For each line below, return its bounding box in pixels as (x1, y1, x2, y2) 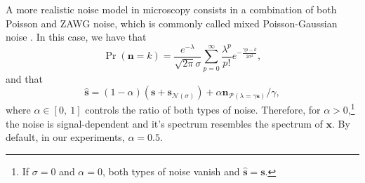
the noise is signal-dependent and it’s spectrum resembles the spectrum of (6, 116, 323, 130)
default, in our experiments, (6, 130, 125, 144)
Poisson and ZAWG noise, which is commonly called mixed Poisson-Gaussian (6, 15, 338, 30)
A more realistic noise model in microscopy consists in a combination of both (6, 2, 337, 16)
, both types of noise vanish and (102, 163, 240, 178)
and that (6, 71, 43, 86)
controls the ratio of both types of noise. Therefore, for (85, 102, 321, 116)
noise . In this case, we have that (6, 29, 147, 44)
